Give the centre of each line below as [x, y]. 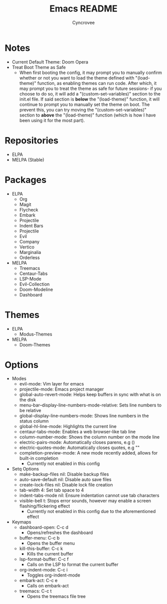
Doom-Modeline [36, 289]
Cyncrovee [83, 22]
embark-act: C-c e [38, 580]
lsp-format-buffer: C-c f [44, 559]
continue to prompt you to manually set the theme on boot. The [84, 104]
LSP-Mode [30, 278]
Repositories [31, 140]
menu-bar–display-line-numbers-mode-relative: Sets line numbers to [90, 405]
